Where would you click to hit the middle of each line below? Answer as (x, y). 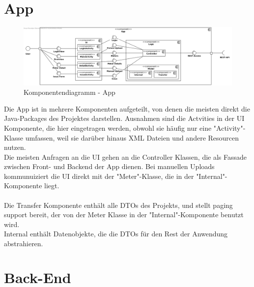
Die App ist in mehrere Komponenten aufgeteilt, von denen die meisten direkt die (127, 108)
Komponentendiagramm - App (70, 92)
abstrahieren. (24, 244)
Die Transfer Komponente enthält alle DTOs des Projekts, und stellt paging (118, 205)
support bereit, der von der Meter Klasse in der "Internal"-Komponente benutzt (124, 215)
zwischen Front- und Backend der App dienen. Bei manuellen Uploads (109, 166)
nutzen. (15, 147)
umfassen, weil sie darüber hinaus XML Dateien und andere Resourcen (132, 137)
